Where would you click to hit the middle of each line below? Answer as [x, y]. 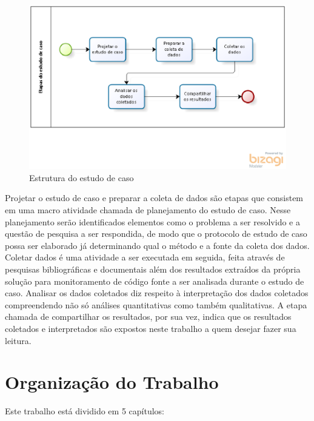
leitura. [18, 340]
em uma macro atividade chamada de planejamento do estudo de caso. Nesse [148, 209]
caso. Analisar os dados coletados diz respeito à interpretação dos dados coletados [157, 293]
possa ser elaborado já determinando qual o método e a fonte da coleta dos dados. [157, 245]
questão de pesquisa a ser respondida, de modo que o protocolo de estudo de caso [156, 234]
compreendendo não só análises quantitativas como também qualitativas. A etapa [156, 304]
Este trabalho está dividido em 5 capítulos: [85, 411]
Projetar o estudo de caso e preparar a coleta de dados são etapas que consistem [154, 198]
